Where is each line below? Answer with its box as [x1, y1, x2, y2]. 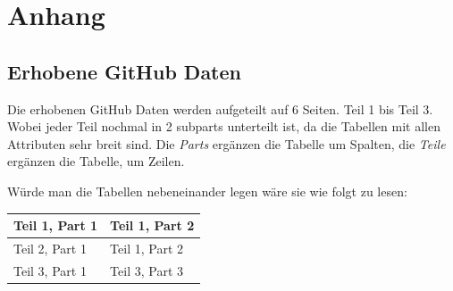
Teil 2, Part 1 [13, 238, 87, 257]
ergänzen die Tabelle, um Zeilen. [7, 152, 185, 170]
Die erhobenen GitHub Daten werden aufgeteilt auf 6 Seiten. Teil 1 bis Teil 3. [7, 99, 433, 118]
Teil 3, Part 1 [13, 261, 87, 279]
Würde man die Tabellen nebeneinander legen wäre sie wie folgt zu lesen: [7, 181, 407, 200]
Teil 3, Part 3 [110, 261, 183, 279]
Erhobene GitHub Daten [7, 57, 241, 85]
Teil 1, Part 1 [13, 216, 98, 235]
